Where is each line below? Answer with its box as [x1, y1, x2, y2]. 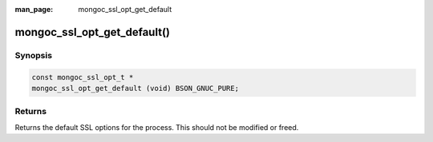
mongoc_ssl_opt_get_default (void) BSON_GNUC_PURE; [31, 84, 240, 93]
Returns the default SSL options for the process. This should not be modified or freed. [14, 122, 299, 132]
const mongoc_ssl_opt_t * [31, 73, 134, 81]
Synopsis [14, 49, 52, 61]
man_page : [14, 5, 54, 14]
